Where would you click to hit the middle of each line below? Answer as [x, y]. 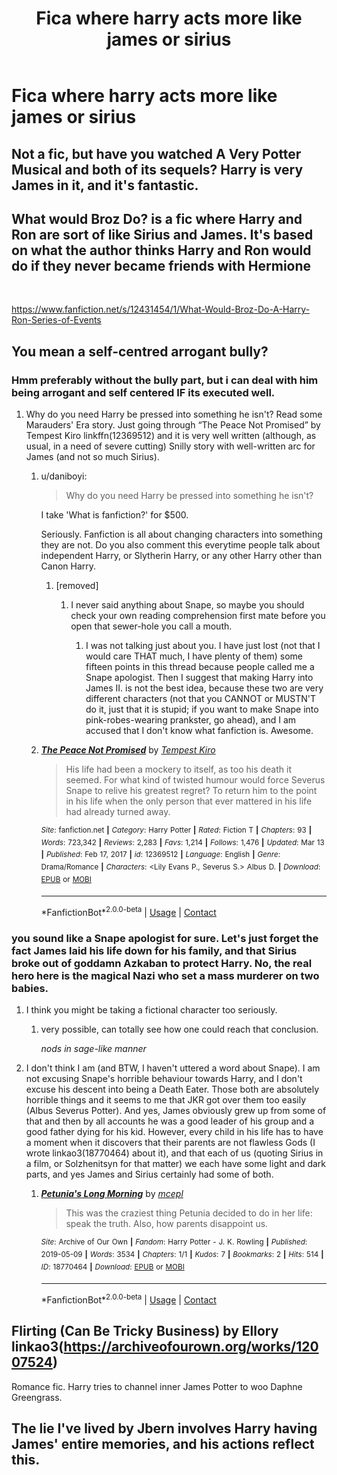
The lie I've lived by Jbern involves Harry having [164, 1428]
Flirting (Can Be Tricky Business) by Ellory [145, 1331]
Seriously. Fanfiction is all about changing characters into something [181, 534]
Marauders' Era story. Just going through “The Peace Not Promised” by [173, 425]
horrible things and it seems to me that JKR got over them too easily [166, 1100]
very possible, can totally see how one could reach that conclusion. [179, 1029]
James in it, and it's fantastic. [105, 185]
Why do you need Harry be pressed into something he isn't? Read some [174, 414]
